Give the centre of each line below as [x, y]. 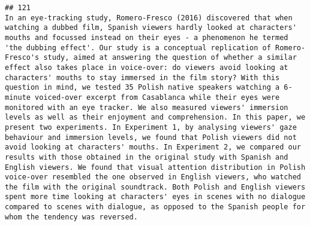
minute [18, 97]
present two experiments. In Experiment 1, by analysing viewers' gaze [151, 127]
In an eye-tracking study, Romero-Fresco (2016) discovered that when [149, 18]
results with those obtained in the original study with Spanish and [147, 157]
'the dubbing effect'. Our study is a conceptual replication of [138, 48]
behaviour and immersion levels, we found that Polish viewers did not [151, 137]
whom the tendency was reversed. [71, 217]
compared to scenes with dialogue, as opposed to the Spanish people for [155, 207]
